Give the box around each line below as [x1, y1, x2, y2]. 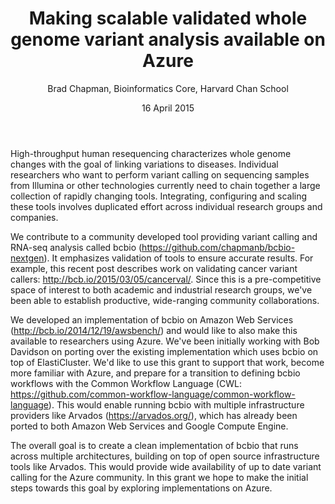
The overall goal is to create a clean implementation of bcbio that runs [10, 439, 299, 451]
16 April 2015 [141, 102, 195, 114]
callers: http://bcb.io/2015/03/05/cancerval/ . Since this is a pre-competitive [10, 273, 322, 285]
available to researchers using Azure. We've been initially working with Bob [10, 335, 320, 347]
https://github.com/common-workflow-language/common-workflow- [10, 388, 296, 400]
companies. [10, 211, 59, 223]
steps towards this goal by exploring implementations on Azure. [10, 482, 273, 494]
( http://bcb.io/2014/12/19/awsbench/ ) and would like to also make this [10, 324, 298, 336]
